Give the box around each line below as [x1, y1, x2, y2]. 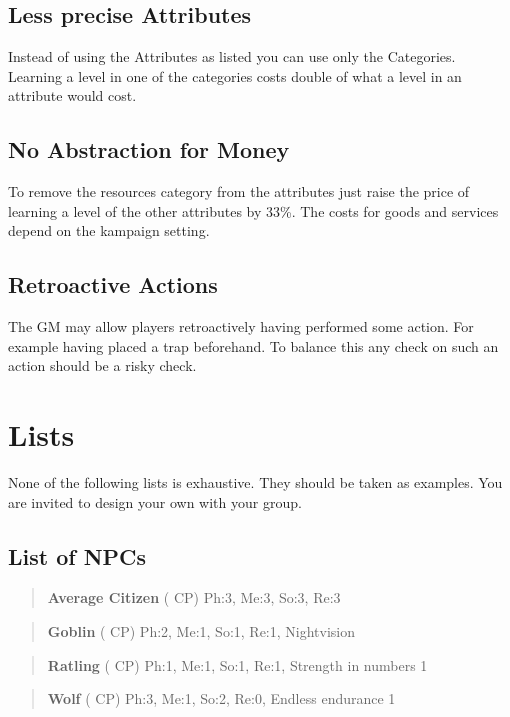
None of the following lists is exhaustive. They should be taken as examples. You [8, 472, 503, 493]
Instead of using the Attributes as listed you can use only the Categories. [8, 46, 456, 67]
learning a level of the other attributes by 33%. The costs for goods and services [8, 200, 499, 221]
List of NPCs [8, 540, 147, 571]
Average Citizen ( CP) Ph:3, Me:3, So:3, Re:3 [47, 587, 341, 608]
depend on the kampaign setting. [8, 220, 210, 241]
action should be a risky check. [8, 355, 197, 376]
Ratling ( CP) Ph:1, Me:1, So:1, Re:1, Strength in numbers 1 [47, 654, 428, 675]
